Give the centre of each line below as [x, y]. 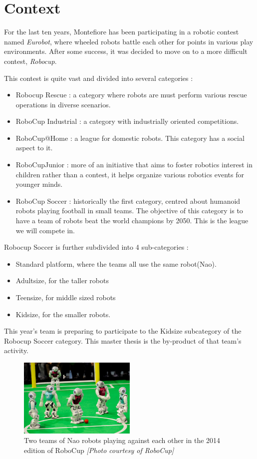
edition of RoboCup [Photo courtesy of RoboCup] [99, 450]
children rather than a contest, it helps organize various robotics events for [130, 174]
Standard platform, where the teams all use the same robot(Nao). [116, 263]
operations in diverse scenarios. [63, 104]
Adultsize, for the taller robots [62, 280]
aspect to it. [34, 148]
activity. [16, 350]
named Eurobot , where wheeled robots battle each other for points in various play [129, 41]
